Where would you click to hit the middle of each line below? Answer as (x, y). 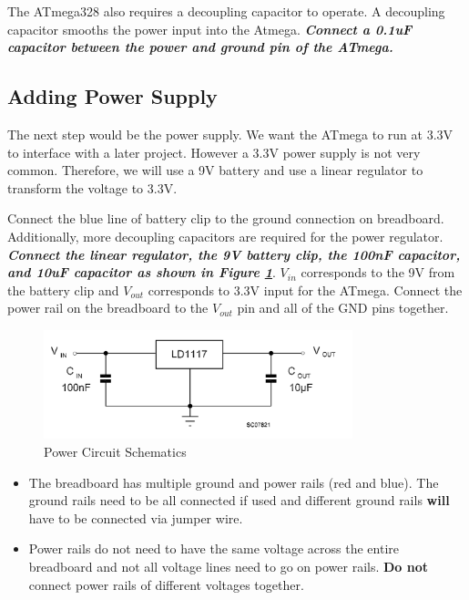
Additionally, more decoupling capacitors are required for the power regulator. (225, 236)
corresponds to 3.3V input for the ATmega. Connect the (305, 290)
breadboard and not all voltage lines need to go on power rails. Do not (229, 567)
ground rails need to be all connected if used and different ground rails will (239, 500)
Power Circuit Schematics (115, 452)
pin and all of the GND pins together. (343, 308)
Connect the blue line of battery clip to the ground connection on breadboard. (226, 218)
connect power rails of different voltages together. (166, 584)
